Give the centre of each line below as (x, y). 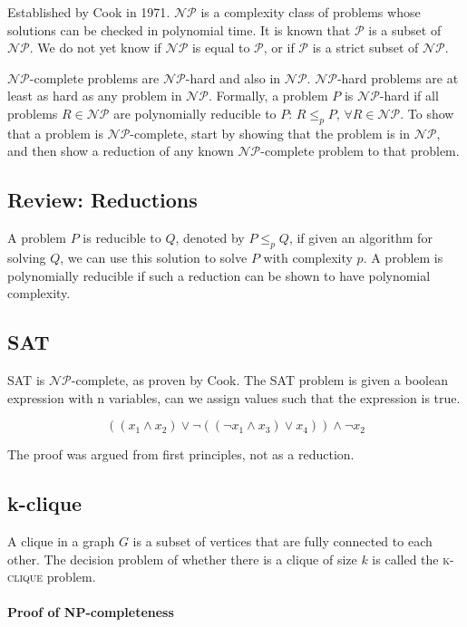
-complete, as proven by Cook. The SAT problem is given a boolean (259, 379)
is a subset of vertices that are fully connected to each (282, 540)
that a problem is (55, 133)
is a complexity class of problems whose (311, 12)
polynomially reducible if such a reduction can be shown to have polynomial (219, 275)
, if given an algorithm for (360, 238)
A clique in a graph (61, 540)
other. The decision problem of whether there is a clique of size (182, 559)
